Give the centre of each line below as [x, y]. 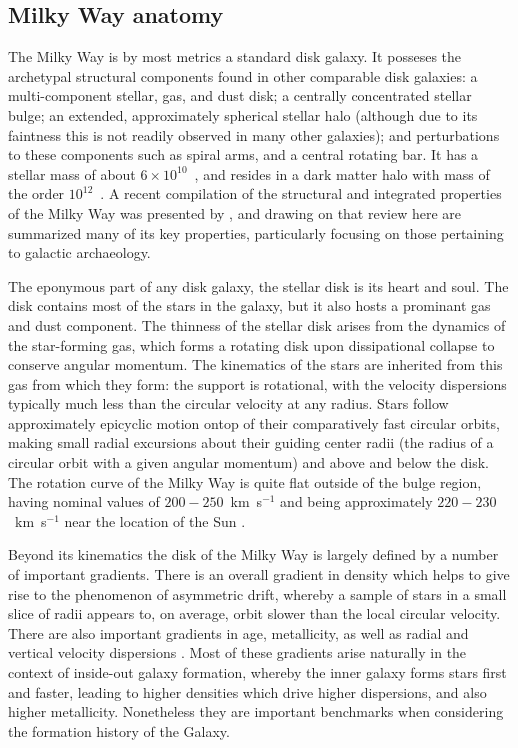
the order [36, 193]
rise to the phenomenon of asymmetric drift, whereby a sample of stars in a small [257, 593]
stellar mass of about [72, 173]
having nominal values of [84, 501]
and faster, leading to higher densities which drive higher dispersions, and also [247, 691]
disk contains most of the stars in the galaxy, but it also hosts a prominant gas [249, 305]
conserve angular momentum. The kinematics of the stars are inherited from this [255, 364]
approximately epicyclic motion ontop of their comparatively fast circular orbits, [254, 422]
